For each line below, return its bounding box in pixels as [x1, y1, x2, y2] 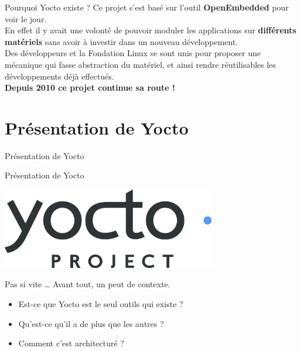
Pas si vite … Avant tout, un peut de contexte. [5, 278, 170, 290]
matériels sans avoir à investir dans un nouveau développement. [5, 35, 238, 47]
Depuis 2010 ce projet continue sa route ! [5, 81, 175, 94]
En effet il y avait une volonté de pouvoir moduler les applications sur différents [5, 24, 296, 36]
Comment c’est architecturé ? [18, 337, 124, 349]
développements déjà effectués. [5, 70, 114, 82]
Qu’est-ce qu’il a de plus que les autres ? [18, 317, 164, 329]
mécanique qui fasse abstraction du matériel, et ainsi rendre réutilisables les [5, 58, 276, 70]
